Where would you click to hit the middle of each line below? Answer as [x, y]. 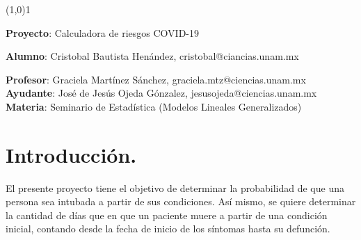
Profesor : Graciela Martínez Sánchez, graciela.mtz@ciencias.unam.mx [156, 79]
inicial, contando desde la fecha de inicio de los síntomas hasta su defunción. [168, 229]
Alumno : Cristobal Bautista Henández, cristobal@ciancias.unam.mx [152, 56]
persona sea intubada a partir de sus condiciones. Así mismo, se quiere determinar [181, 201]
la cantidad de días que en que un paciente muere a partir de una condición [167, 215]
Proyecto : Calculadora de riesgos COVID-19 [102, 32]
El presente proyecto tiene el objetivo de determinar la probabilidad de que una [175, 187]
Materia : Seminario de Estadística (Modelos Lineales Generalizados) [154, 106]
